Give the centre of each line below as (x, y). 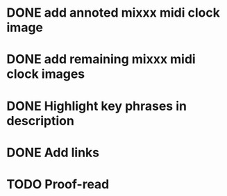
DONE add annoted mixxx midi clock (113, 13)
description (40, 121)
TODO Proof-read (58, 184)
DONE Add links (53, 153)
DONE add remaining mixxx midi (101, 59)
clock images (46, 74)
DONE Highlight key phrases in (96, 106)
